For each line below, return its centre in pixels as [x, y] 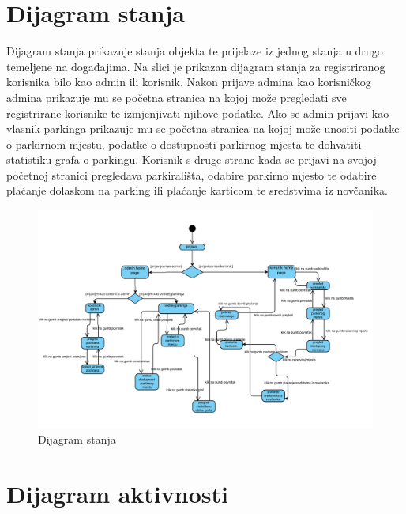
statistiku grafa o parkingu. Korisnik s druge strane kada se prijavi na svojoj [192, 159]
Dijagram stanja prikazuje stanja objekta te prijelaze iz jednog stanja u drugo [195, 51]
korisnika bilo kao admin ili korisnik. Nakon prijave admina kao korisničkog [189, 82]
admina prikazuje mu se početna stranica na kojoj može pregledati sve [177, 97]
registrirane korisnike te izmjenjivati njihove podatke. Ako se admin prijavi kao [198, 113]
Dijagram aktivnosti [117, 494]
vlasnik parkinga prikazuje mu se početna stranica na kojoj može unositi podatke [203, 128]
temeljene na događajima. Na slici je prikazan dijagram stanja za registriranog [196, 66]
